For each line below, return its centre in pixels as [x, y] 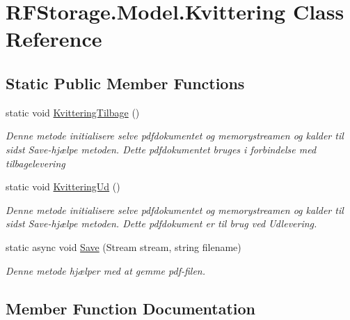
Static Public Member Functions [125, 83]
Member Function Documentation [131, 308]
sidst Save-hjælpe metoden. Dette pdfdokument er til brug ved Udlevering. [161, 223]
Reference [54, 39]
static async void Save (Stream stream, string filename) [124, 246]
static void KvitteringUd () [63, 186]
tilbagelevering [35, 163]
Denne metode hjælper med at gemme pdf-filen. [105, 270]
